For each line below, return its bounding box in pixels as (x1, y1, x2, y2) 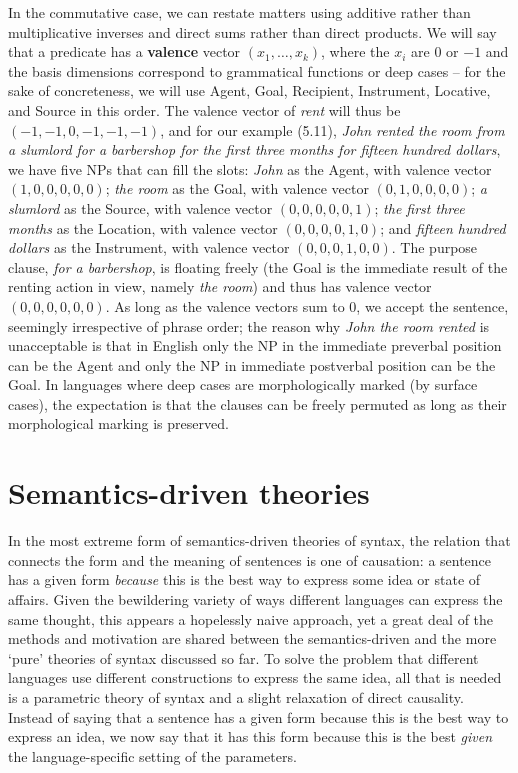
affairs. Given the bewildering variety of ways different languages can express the (8, 588, 503, 609)
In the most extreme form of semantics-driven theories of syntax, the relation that (8, 530, 511, 551)
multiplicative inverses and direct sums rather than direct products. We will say (8, 21, 497, 42)
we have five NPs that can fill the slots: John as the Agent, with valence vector (8, 158, 492, 179)
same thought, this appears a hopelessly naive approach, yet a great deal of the (8, 608, 494, 629)
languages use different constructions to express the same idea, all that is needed (8, 667, 502, 688)
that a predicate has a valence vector (8, 41, 241, 62)
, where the (321, 41, 390, 62)
